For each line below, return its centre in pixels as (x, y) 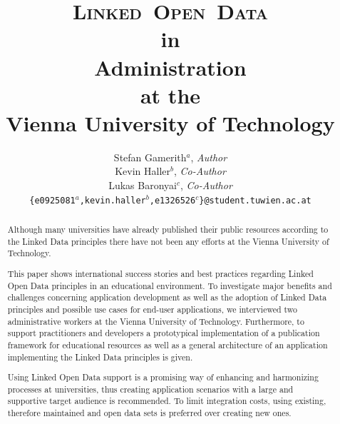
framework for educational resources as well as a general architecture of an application (168, 344)
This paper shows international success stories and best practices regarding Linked (160, 273)
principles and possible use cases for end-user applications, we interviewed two (153, 309)
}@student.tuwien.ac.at (255, 200)
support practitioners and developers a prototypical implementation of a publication (164, 333)
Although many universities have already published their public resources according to (168, 229)
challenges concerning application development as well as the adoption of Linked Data (167, 297)
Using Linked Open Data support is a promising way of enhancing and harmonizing (163, 377)
